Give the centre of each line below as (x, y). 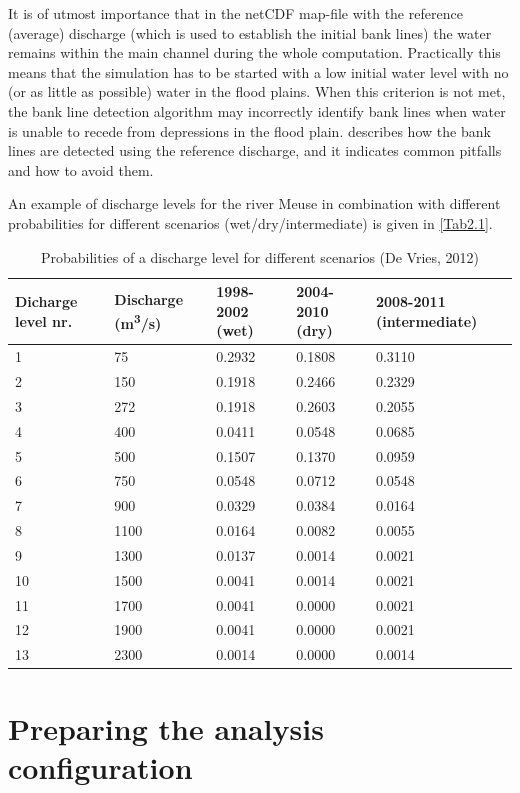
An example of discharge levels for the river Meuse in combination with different (254, 203)
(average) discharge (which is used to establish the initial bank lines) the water (250, 32)
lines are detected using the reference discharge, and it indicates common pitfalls (255, 150)
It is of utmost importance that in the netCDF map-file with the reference (235, 13)
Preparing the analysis (166, 727)
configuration (100, 766)
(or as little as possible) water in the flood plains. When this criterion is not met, (257, 91)
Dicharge (46, 300)
